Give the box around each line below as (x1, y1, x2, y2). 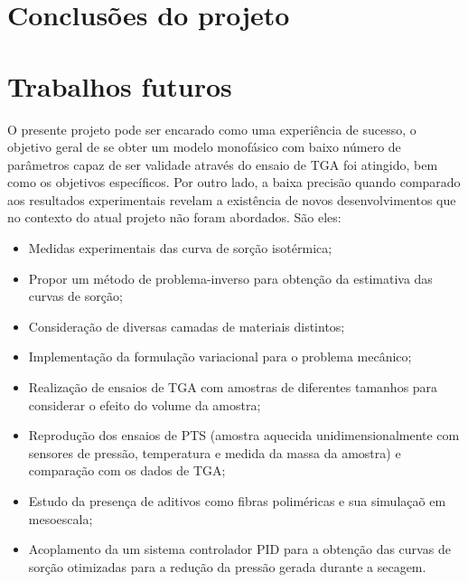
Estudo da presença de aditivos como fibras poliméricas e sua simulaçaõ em (28, 492, 446, 510)
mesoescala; (28, 509, 93, 528)
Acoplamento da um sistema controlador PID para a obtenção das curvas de (28, 540, 451, 559)
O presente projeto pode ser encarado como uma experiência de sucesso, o (7, 119, 417, 138)
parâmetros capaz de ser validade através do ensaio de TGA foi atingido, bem (7, 155, 438, 174)
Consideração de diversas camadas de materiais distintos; (28, 316, 345, 335)
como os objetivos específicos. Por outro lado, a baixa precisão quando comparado (7, 173, 461, 192)
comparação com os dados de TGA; (28, 461, 226, 480)
